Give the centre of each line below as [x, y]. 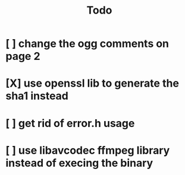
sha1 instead [37, 96]
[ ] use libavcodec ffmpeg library [88, 150]
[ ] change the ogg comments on [87, 44]
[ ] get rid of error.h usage [70, 123]
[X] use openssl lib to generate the [93, 83]
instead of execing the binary [79, 163]
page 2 [23, 56]
